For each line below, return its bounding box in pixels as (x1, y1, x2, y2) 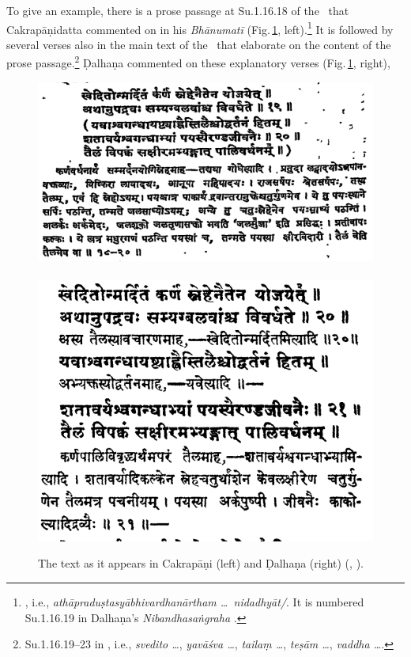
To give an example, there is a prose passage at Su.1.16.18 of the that (6, 2, 349, 18)
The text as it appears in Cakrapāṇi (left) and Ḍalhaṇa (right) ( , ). (38, 555, 364, 572)
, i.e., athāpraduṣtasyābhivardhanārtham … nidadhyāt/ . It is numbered (25, 593, 364, 610)
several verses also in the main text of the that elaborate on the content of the (6, 36, 391, 52)
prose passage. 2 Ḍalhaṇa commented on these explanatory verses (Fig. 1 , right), (6, 52, 390, 71)
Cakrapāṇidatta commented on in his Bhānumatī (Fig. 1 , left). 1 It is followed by (6, 18, 394, 37)
